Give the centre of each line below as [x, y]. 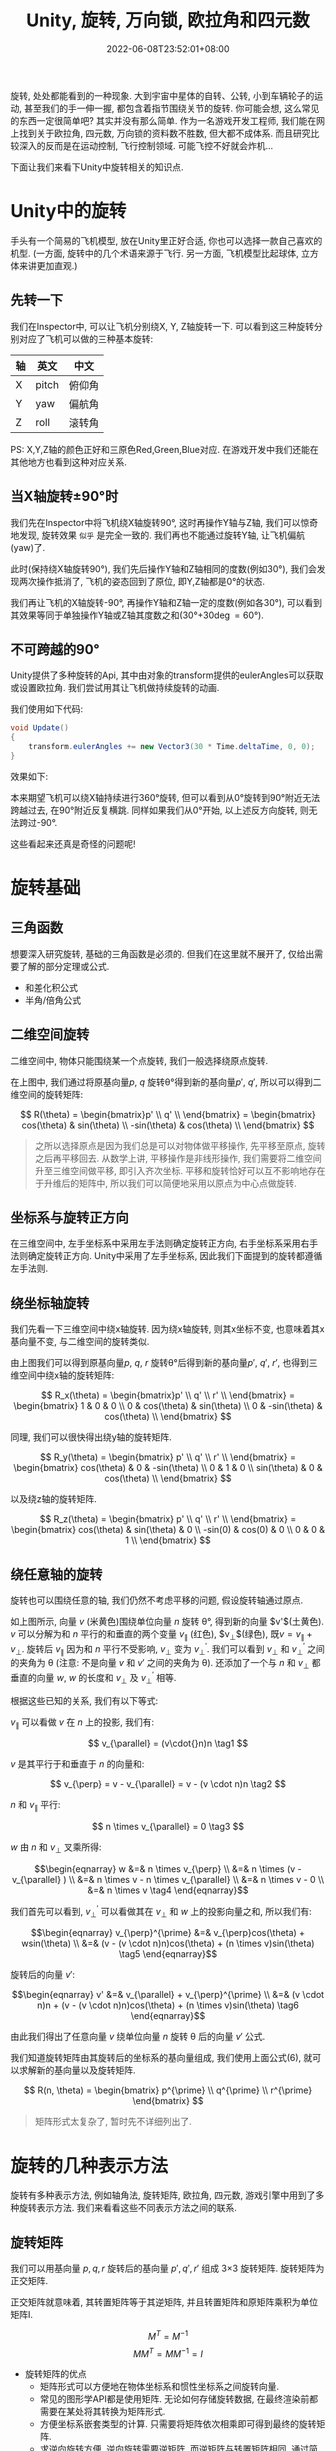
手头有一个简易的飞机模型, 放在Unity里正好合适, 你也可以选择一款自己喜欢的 [166, 240]
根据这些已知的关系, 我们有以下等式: [84, 1700]
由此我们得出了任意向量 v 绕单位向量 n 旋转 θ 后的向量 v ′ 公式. [138, 2037]
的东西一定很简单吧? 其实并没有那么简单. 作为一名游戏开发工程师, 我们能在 [163, 120]
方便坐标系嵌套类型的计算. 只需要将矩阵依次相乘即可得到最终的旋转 [178, 2424]
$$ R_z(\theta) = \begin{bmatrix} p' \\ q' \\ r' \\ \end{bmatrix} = [168, 1519]
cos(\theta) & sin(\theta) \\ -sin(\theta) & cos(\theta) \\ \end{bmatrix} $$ [168, 1125]
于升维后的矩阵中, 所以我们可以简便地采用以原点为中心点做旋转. [165, 1183]
